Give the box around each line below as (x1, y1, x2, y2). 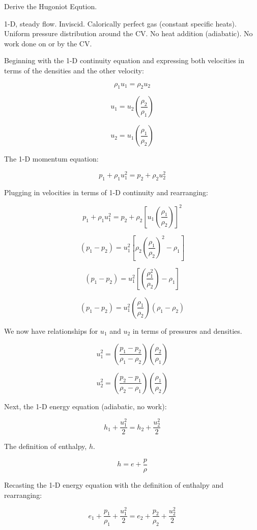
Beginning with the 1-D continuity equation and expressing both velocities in (4, 55, 245, 66)
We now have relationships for (4, 325, 98, 336)
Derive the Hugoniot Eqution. (4, 1, 97, 11)
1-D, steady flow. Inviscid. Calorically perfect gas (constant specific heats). (4, 18, 237, 29)
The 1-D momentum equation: (4, 153, 99, 164)
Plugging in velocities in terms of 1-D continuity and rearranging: (4, 187, 208, 197)
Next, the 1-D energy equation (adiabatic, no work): (4, 401, 167, 411)
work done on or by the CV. (4, 38, 92, 48)
